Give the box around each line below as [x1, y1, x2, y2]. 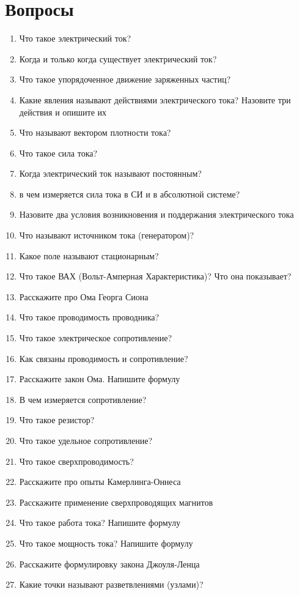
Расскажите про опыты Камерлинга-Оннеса [19, 475, 181, 488]
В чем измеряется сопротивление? [19, 393, 147, 405]
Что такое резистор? [19, 413, 95, 426]
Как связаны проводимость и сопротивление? [19, 352, 188, 364]
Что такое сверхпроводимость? [19, 454, 134, 467]
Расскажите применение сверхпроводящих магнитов [19, 495, 213, 508]
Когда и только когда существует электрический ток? [19, 52, 217, 65]
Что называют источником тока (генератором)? [19, 229, 194, 242]
